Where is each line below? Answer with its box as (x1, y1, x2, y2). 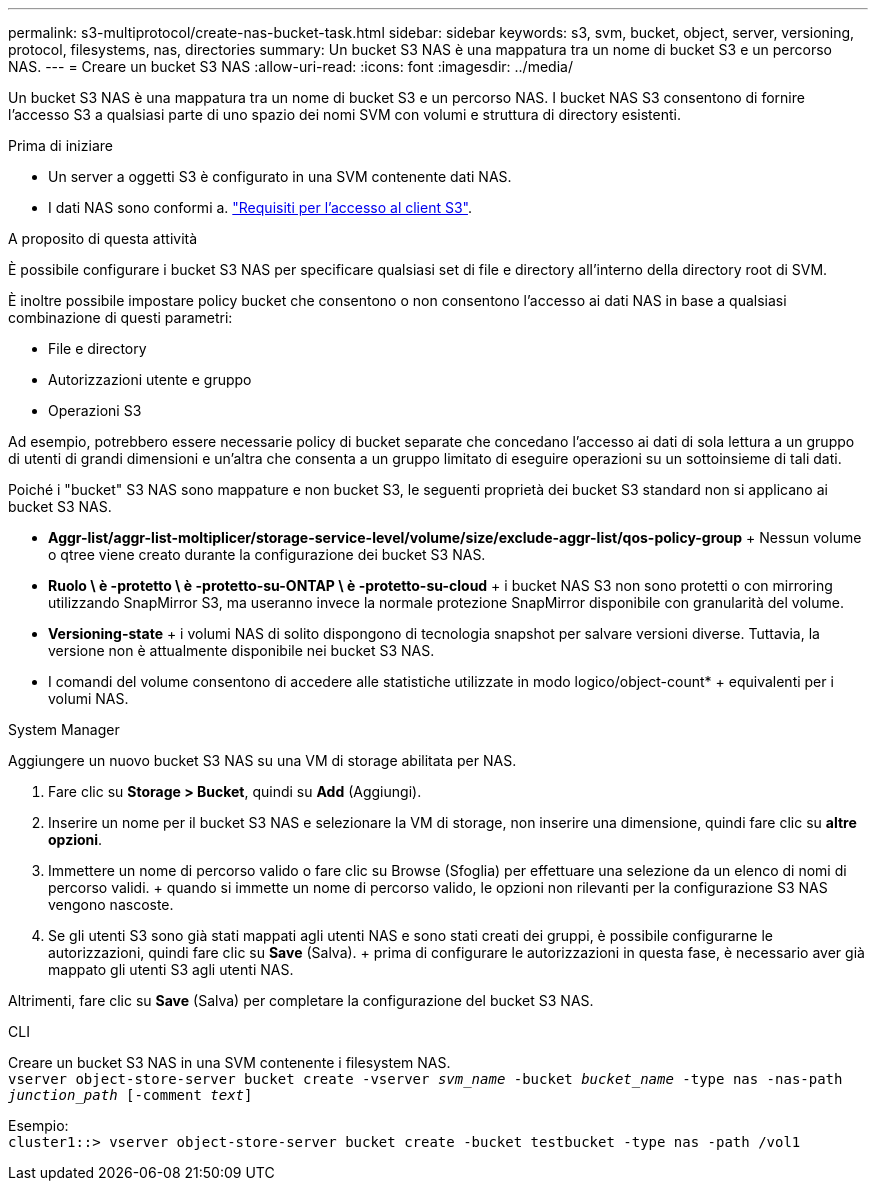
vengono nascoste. (48, 896, 174, 913)
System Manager (8, 721, 120, 738)
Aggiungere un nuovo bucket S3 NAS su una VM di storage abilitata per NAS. (8, 752, 517, 769)
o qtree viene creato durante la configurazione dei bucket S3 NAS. (48, 546, 486, 563)
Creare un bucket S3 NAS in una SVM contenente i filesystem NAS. (8, 1054, 451, 1071)
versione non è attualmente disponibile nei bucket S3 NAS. (48, 642, 435, 659)
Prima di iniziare (8, 137, 113, 154)
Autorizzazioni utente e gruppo (48, 371, 252, 388)
